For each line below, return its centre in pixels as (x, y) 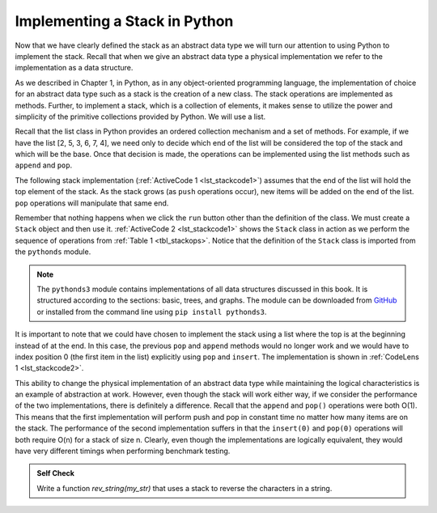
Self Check (55, 473)
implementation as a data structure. (74, 68)
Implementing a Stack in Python (124, 21)
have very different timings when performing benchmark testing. (123, 451)
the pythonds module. (53, 252)
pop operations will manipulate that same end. (92, 203)
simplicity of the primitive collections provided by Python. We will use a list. (140, 117)
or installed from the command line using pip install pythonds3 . (152, 312)
